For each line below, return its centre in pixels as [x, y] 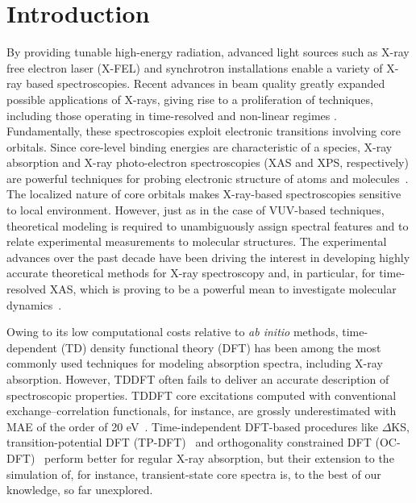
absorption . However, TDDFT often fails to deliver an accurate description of [198, 379]
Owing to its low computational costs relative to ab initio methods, [173, 332]
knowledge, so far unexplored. [80, 490]
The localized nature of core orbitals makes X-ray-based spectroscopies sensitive [204, 194]
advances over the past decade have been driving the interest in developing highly [208, 257]
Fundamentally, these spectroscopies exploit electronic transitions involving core [204, 131]
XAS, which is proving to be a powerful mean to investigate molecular [223, 289]
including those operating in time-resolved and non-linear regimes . [172, 115]
